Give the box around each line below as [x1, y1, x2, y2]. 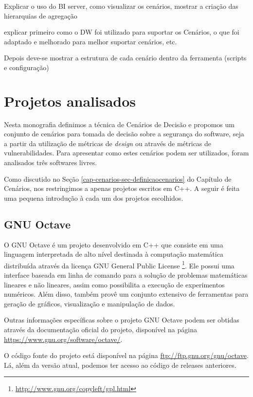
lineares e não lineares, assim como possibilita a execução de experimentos [4, 279, 225, 289]
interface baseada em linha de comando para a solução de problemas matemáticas [4, 270, 248, 280]
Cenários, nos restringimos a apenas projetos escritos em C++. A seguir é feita [4, 183, 240, 193]
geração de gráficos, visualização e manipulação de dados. [4, 298, 175, 308]
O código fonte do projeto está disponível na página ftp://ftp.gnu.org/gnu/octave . [4, 350, 249, 360]
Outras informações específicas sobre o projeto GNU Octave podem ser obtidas [4, 315, 239, 325]
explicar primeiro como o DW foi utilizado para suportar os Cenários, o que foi [4, 27, 239, 37]
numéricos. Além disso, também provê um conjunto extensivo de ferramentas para [4, 289, 249, 299]
